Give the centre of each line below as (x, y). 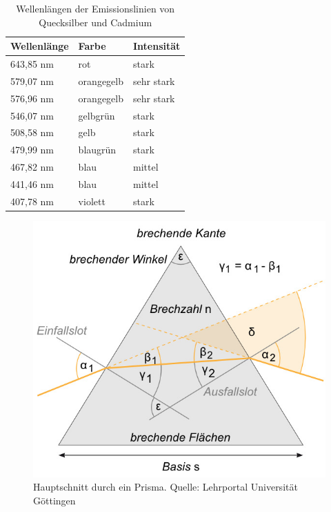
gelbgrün (97, 115)
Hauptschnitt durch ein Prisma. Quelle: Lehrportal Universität (165, 487)
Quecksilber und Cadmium (96, 22)
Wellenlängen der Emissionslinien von (96, 8)
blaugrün (97, 150)
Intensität (157, 46)
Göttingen (54, 501)
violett (92, 201)
